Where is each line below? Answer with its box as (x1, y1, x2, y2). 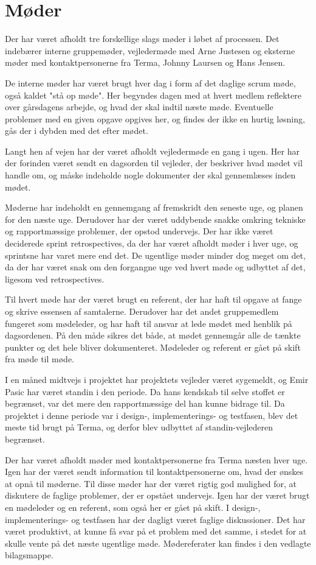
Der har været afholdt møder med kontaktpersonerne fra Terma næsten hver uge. (5, 453, 308, 466)
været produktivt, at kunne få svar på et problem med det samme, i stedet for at (5, 525, 307, 538)
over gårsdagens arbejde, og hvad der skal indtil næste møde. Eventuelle (5, 100, 273, 113)
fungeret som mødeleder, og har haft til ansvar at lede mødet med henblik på (5, 317, 292, 329)
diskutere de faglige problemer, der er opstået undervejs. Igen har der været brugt (5, 489, 310, 502)
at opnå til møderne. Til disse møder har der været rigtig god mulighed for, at (5, 477, 297, 490)
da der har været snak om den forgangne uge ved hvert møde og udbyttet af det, (5, 261, 306, 273)
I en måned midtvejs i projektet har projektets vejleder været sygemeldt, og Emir (5, 373, 309, 385)
